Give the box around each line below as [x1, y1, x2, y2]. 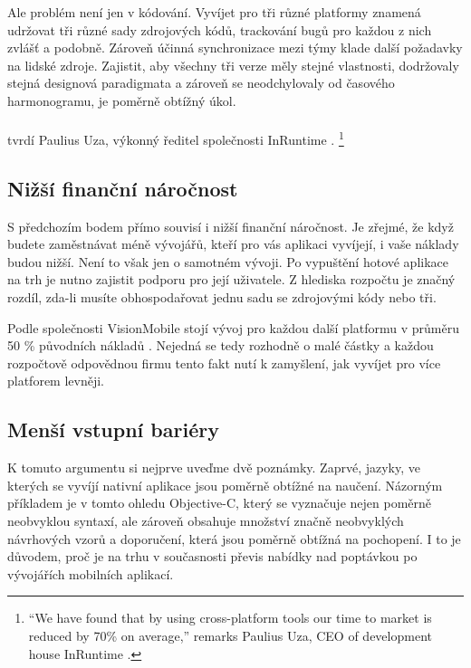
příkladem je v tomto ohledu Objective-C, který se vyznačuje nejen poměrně [7, 493, 432, 512]
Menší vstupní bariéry [7, 415, 219, 444]
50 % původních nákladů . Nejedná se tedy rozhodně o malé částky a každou [7, 336, 434, 355]
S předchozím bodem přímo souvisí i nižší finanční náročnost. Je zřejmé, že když [7, 216, 454, 235]
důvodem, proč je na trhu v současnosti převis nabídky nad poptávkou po [7, 547, 418, 566]
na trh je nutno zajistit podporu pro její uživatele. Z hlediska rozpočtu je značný [7, 270, 456, 289]
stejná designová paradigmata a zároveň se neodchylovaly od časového [7, 73, 395, 92]
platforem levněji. [7, 371, 105, 390]
